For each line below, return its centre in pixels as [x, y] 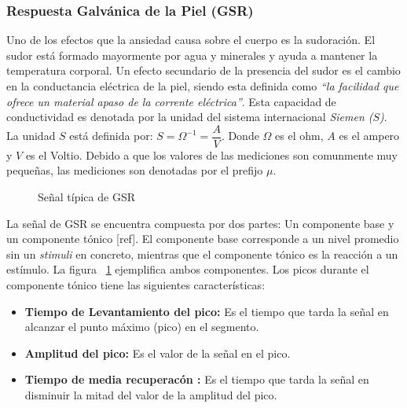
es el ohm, [299, 136]
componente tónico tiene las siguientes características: [136, 285]
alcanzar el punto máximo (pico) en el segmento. [142, 327]
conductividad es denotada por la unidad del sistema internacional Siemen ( [190, 117]
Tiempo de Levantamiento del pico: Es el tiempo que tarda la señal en [207, 311]
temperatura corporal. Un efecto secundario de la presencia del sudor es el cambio [203, 70]
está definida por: [111, 136]
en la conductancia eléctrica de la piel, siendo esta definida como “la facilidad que [203, 86]
